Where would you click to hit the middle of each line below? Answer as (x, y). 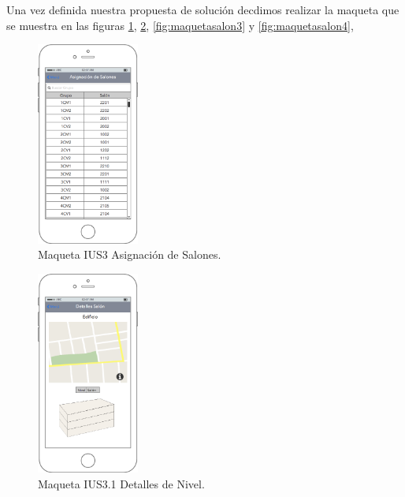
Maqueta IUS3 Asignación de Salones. (130, 254)
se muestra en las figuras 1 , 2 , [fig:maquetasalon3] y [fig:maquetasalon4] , (180, 25)
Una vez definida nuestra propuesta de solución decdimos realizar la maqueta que (203, 9)
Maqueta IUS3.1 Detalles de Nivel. (121, 483)
